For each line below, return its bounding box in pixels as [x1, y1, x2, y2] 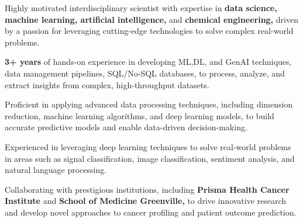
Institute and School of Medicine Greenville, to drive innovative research [5, 195, 287, 207]
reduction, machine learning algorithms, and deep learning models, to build [5, 109, 274, 122]
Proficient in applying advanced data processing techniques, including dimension [5, 98, 293, 110]
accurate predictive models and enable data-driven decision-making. [5, 121, 247, 133]
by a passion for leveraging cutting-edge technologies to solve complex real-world [5, 25, 294, 37]
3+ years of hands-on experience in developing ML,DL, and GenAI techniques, [5, 56, 292, 68]
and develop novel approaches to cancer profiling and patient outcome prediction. [5, 206, 297, 218]
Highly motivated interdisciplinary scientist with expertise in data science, [5, 2, 277, 13]
